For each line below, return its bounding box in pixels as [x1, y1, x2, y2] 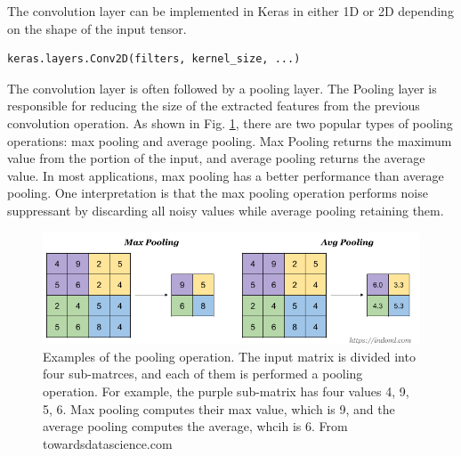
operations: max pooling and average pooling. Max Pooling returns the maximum [7, 131, 452, 150]
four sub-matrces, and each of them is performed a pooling [43, 364, 363, 383]
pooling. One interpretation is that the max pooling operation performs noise [7, 183, 428, 202]
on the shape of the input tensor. [7, 19, 187, 37]
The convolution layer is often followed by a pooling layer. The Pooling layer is [7, 78, 437, 97]
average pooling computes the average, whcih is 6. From [43, 417, 348, 436]
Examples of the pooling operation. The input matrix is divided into [43, 346, 416, 365]
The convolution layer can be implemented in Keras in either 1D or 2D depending [7, 2, 454, 20]
